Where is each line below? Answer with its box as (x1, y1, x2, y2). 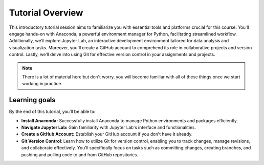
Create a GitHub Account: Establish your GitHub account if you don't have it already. (21, 131, 193, 137)
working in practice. (22, 81, 63, 87)
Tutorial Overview (9, 7, 83, 18)
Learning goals (9, 96, 56, 104)
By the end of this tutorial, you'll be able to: (9, 109, 96, 114)
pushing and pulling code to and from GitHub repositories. (21, 151, 139, 158)
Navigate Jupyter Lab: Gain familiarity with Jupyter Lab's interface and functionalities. (21, 124, 196, 130)
